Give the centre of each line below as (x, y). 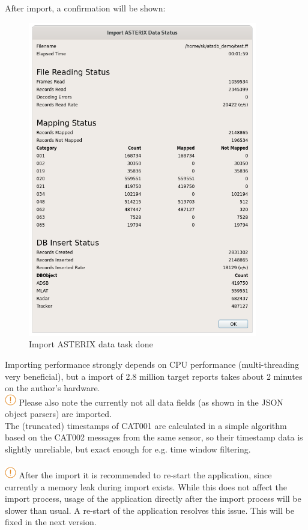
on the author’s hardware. (53, 388)
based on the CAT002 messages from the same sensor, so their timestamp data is (154, 437)
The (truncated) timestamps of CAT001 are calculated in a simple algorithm (146, 425)
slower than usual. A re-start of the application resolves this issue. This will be (149, 510)
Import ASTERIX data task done (91, 344)
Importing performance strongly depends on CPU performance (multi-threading (152, 364)
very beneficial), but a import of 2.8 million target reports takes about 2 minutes (154, 376)
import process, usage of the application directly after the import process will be (153, 498)
